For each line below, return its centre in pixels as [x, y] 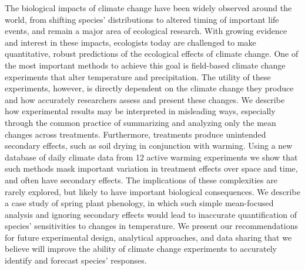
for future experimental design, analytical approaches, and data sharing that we [148, 237]
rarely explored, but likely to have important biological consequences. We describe [152, 191]
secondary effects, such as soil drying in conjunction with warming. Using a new [149, 146]
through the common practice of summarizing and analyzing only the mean [140, 122]
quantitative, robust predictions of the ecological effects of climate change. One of [152, 54]
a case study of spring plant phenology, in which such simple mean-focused [139, 203]
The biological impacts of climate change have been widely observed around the [148, 8]
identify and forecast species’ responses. [76, 260]
